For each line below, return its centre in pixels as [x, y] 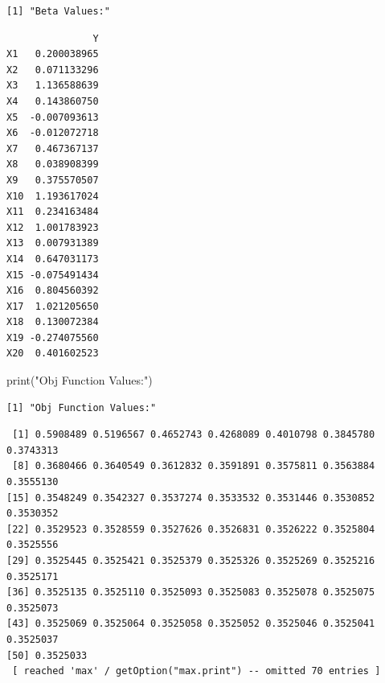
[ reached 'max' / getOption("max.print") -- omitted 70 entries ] [197, 671]
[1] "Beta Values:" [58, 11]
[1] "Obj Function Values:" [82, 407]
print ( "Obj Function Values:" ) [80, 380]
